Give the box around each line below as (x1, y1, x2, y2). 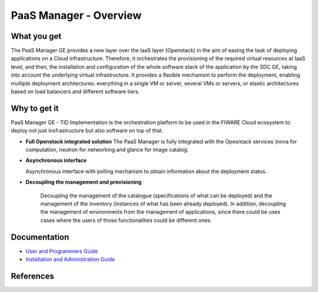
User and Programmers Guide (25, 247, 98, 254)
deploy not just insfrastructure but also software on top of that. (11, 127, 164, 134)
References (11, 271, 54, 281)
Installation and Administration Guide (25, 256, 115, 263)
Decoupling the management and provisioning (25, 178, 142, 185)
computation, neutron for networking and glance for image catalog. (25, 146, 189, 153)
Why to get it (11, 103, 59, 113)
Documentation (11, 232, 69, 242)
